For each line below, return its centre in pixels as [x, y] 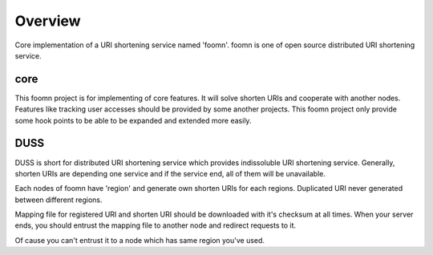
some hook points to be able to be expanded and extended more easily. [133, 120]
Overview [48, 21]
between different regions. [59, 200]
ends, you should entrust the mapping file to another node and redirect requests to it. [156, 225]
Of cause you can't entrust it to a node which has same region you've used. [140, 240]
